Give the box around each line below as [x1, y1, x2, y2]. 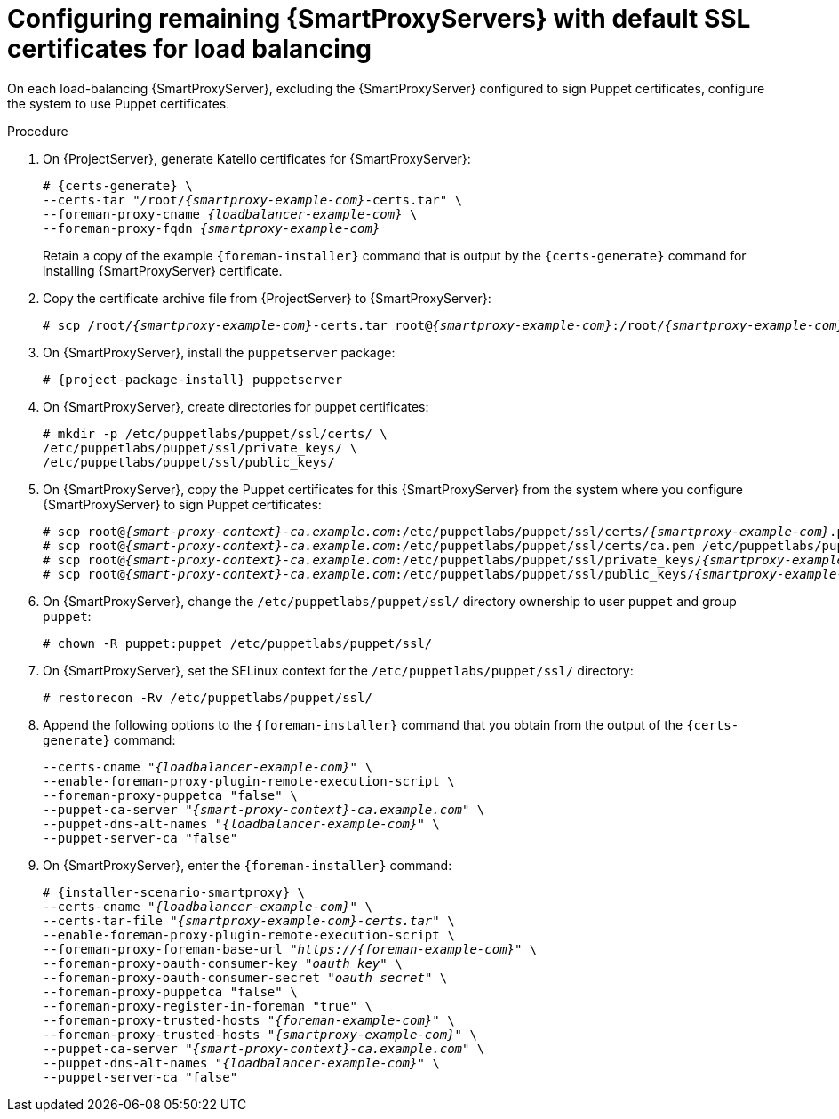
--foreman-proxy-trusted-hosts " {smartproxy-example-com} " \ [43, 1027, 477, 1042]
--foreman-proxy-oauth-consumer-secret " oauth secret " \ [43, 970, 448, 985]
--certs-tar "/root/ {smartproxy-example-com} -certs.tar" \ [43, 192, 463, 207]
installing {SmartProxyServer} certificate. [43, 262, 283, 278]
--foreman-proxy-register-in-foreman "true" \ [43, 998, 372, 1013]
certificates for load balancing [7, 34, 372, 64]
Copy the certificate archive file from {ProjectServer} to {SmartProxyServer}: [43, 290, 491, 306]
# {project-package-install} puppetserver [43, 372, 343, 387]
